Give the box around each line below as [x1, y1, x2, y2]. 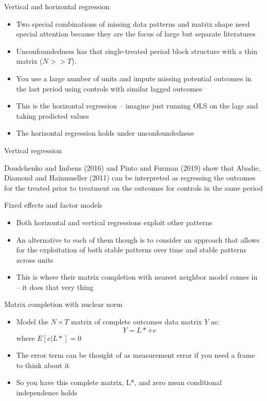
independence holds [16, 387, 78, 398]
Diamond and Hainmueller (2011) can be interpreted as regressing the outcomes [4, 172, 256, 183]
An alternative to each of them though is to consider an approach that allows [16, 234, 260, 245]
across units [16, 254, 53, 265]
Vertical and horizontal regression [4, 1, 110, 11]
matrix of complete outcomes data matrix [71, 316, 202, 327]
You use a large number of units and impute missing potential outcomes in [16, 72, 252, 83]
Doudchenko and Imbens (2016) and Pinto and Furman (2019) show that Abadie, [4, 162, 261, 173]
